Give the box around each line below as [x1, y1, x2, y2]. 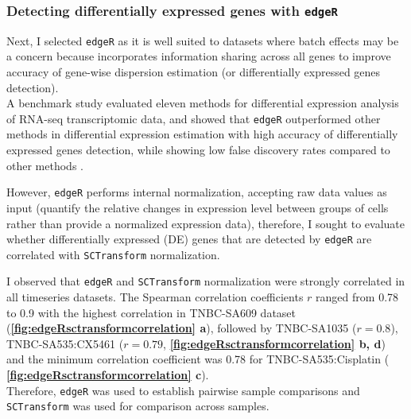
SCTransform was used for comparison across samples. [6, 398, 269, 414]
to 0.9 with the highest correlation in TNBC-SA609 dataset [6, 304, 297, 320]
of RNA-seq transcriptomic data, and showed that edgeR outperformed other [6, 110, 381, 126]
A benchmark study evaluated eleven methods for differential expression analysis [6, 95, 399, 111]
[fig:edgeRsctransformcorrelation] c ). [6, 367, 209, 383]
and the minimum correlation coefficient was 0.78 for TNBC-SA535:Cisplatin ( [6, 351, 390, 367]
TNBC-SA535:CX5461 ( [6, 335, 124, 351]
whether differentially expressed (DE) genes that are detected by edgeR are [6, 231, 372, 247]
